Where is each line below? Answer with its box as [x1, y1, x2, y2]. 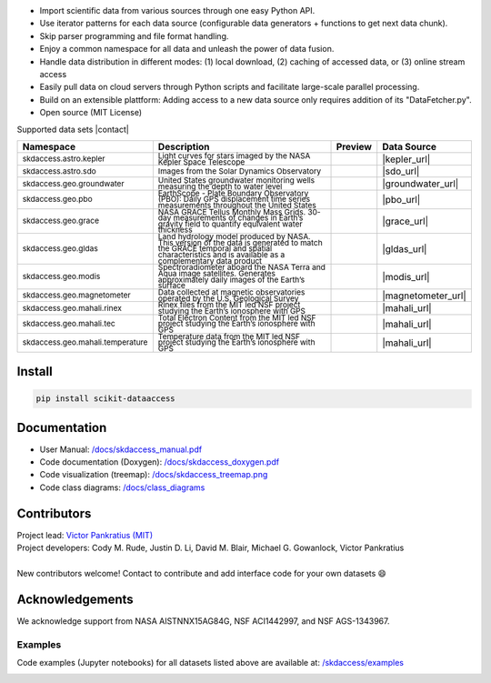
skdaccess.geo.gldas [22, 244, 99, 254]
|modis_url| [382, 270, 430, 283]
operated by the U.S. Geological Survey [157, 293, 299, 304]
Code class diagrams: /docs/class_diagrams [39, 482, 205, 493]
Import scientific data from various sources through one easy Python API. [39, 5, 316, 15]
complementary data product [157, 256, 263, 266]
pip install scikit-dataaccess [35, 394, 176, 404]
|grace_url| [382, 215, 429, 227]
